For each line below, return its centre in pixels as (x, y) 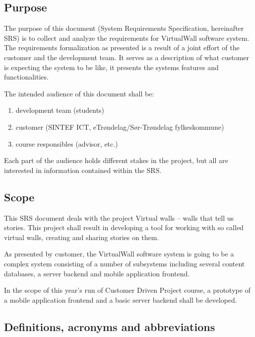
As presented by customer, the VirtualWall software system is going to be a (119, 254)
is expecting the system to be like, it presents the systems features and (111, 67)
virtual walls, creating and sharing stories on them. (82, 237)
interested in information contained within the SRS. (83, 170)
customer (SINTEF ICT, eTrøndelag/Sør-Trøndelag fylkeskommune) (120, 126)
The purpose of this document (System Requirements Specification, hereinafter (124, 28)
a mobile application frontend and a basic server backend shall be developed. (121, 299)
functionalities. (26, 77)
